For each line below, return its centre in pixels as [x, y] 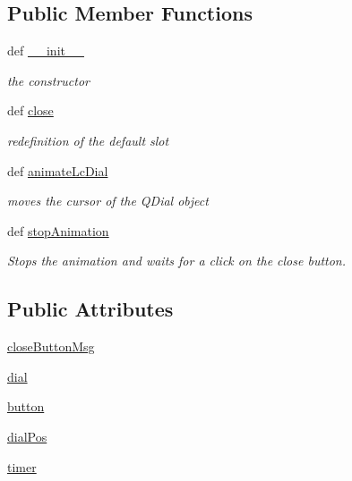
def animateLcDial [58, 170]
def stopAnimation [58, 230]
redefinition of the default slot [88, 140]
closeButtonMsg [51, 346]
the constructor [48, 80]
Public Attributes [90, 309]
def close [30, 110]
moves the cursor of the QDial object [108, 201]
